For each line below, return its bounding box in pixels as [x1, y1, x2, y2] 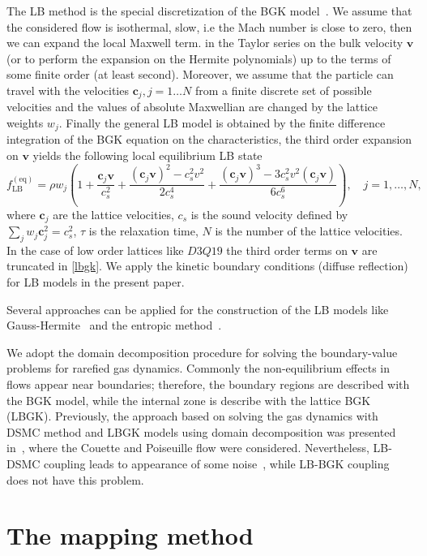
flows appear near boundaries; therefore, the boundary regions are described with [6, 376, 410, 392]
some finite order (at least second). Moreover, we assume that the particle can [6, 66, 394, 83]
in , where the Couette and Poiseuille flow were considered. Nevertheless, [6, 439, 369, 456]
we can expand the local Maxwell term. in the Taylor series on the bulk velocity [6, 34, 404, 51]
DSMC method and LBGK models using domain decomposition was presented [6, 423, 396, 440]
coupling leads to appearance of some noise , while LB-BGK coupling [44, 455, 390, 472]
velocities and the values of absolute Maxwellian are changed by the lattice [6, 98, 378, 115]
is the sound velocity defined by [190, 205, 348, 222]
